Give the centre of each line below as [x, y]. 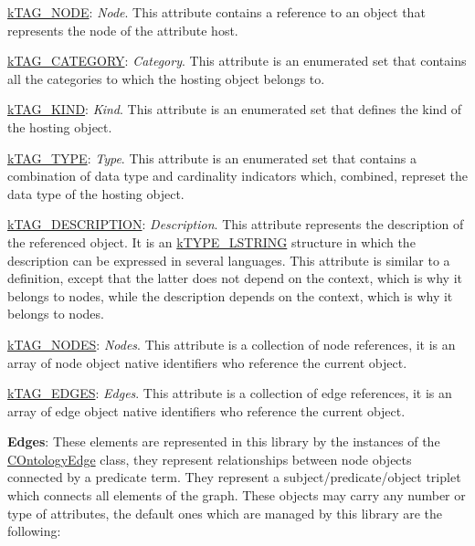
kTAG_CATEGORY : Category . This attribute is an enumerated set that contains [237, 61]
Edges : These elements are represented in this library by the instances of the [224, 441]
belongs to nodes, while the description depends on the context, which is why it [230, 295]
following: [34, 531]
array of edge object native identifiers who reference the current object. [206, 410]
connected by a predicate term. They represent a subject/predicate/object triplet [234, 477]
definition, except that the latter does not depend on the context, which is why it [235, 278]
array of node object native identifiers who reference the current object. [207, 362]
